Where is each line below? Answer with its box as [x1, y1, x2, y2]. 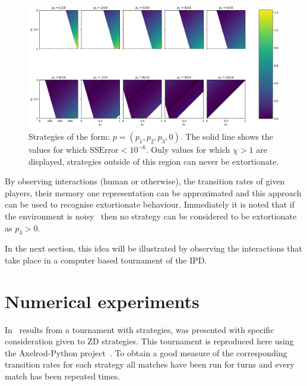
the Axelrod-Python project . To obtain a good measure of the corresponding [5, 346, 287, 359]
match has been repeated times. [5, 370, 121, 382]
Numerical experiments [5, 288, 200, 313]
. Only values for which [145, 143, 230, 156]
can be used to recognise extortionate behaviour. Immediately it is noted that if [5, 198, 295, 211]
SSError [90, 146, 119, 155]
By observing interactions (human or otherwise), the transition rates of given [5, 175, 285, 187]
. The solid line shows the [180, 130, 273, 143]
